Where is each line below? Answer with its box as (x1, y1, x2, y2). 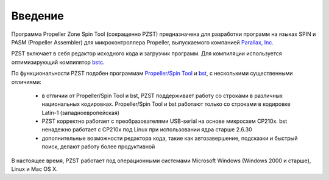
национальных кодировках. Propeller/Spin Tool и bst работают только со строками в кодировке (41, 100, 291, 108)
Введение (11, 9, 64, 22)
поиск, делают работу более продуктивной (41, 143, 155, 150)
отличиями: (11, 78, 42, 85)
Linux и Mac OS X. (11, 165, 58, 173)
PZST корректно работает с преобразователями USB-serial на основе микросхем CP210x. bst (41, 117, 288, 125)
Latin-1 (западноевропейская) (41, 109, 120, 116)
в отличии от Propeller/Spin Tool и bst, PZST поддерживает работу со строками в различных (41, 92, 283, 99)
